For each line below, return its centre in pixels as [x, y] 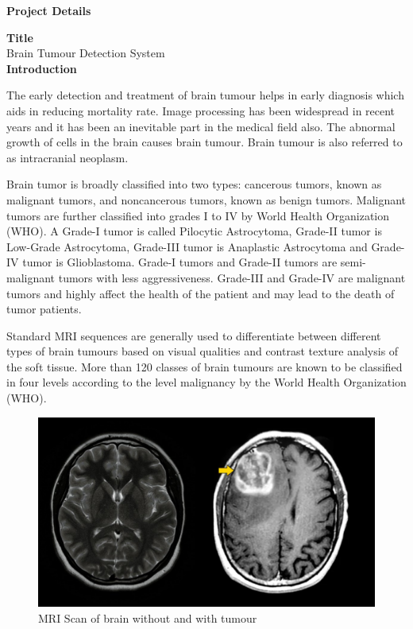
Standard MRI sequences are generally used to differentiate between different [194, 335]
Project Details [49, 10]
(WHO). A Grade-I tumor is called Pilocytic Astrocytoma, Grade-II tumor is [194, 231]
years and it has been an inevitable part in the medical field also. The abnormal [201, 126]
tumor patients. [44, 309]
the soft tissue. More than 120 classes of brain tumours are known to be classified [205, 366]
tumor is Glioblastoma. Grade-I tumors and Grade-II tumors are [180, 262]
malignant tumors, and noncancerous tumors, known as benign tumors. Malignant [206, 199]
